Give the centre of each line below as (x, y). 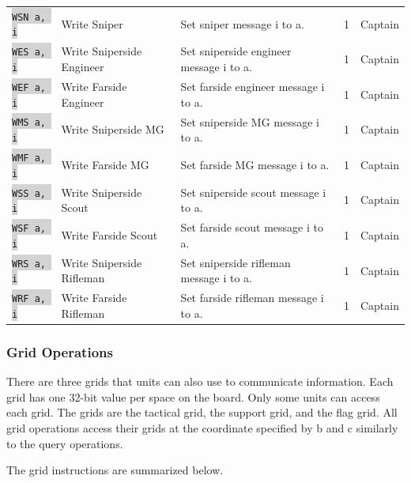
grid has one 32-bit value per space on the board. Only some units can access (193, 396)
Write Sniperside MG (113, 129)
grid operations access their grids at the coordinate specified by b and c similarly (202, 428)
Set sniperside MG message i (250, 121)
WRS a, (29, 264)
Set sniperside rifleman (236, 262)
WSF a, (29, 229)
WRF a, (29, 299)
